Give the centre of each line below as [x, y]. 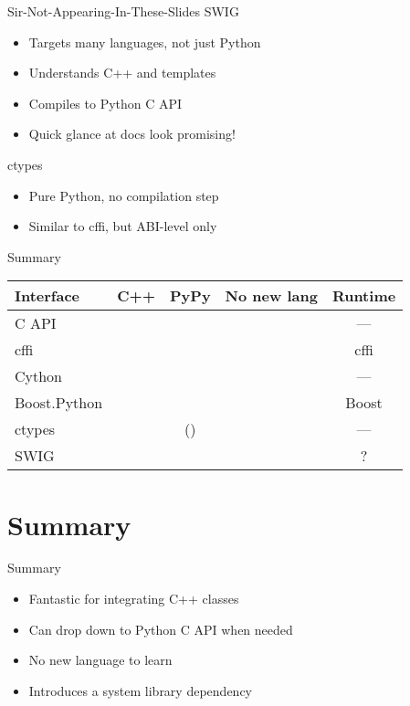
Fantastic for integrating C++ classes [134, 599]
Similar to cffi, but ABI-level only [123, 226]
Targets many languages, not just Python [145, 42]
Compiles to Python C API [105, 103]
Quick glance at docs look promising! [132, 134]
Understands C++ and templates [122, 73]
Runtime [364, 296]
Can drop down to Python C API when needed [161, 629]
